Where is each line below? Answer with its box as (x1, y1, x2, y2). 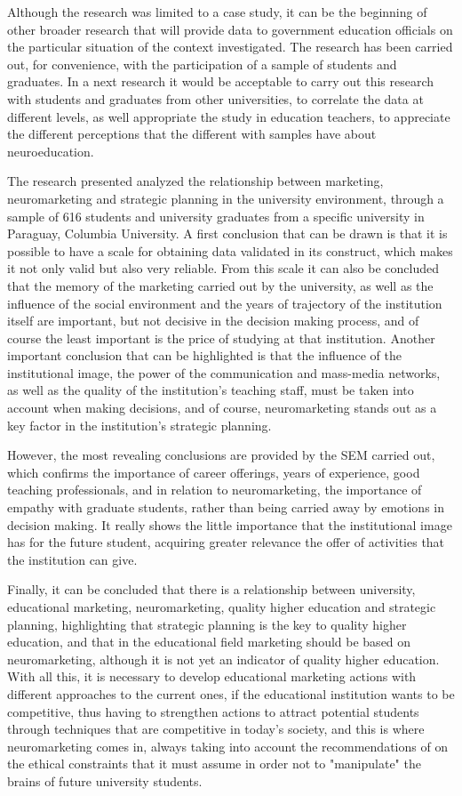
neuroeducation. (7, 141, 94, 160)
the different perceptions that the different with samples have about (7, 125, 377, 143)
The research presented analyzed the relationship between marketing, (7, 172, 384, 190)
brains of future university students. (7, 771, 203, 790)
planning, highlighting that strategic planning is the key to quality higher (7, 615, 407, 633)
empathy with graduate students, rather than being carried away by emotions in (7, 498, 444, 517)
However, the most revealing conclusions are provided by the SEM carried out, (7, 446, 435, 464)
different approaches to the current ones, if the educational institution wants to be (7, 684, 455, 703)
